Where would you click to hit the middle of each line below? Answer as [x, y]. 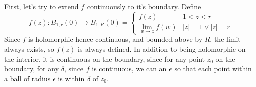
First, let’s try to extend [41, 6]
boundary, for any [32, 69]
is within [71, 78]
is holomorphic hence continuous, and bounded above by [115, 39]
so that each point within [213, 69]
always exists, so [29, 49]
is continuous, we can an [129, 69]
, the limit [225, 39]
